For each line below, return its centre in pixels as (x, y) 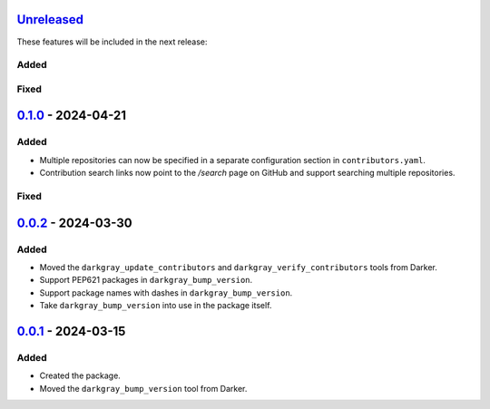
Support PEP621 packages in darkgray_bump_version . (146, 280)
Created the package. (80, 375)
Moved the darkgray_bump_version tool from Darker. (143, 388)
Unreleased (50, 19)
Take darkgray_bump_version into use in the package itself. (156, 306)
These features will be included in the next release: (112, 42)
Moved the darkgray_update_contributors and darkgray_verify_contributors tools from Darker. (238, 267)
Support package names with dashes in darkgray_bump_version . (166, 292)
